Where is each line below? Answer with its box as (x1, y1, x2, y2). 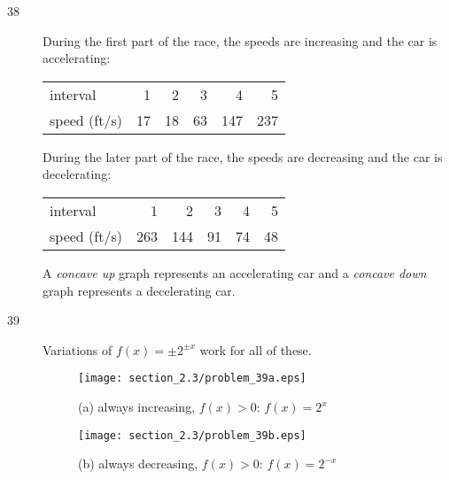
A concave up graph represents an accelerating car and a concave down (43, 263, 427, 282)
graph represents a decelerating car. (43, 281, 236, 299)
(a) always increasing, (78, 398, 196, 415)
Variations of (43, 340, 112, 359)
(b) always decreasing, (78, 454, 198, 473)
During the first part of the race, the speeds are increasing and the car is (43, 31, 438, 50)
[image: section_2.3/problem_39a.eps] (78, 372, 306, 385)
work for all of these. (199, 340, 312, 359)
